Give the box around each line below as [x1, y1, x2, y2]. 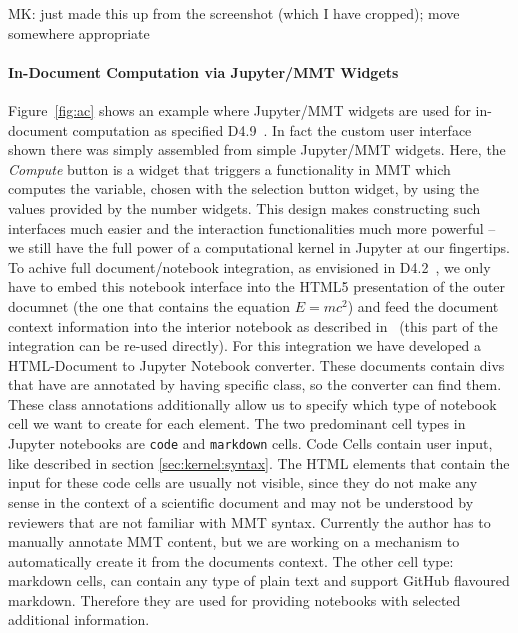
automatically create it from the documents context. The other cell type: [8, 550, 454, 571]
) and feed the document [347, 295, 499, 316]
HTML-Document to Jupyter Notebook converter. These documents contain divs [8, 354, 505, 375]
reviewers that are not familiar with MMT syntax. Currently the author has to [8, 511, 491, 532]
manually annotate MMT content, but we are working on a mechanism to [8, 531, 460, 552]
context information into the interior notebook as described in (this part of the [8, 315, 498, 336]
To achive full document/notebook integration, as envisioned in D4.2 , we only [8, 256, 491, 277]
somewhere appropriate [8, 22, 150, 43]
